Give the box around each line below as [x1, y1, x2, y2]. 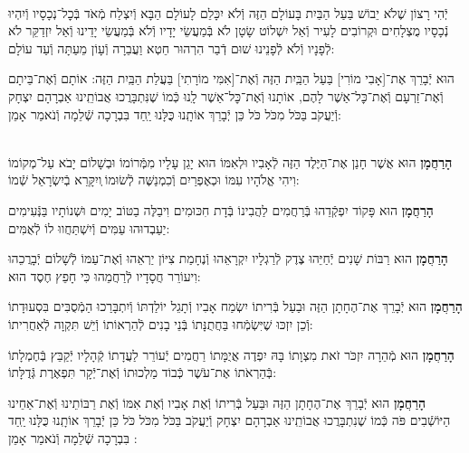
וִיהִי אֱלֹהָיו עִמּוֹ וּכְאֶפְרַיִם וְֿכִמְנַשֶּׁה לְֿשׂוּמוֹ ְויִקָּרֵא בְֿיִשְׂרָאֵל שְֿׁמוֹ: [8, 170, 300, 189]
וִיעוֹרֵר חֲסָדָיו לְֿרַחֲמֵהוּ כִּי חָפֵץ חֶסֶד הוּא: [8, 266, 201, 285]
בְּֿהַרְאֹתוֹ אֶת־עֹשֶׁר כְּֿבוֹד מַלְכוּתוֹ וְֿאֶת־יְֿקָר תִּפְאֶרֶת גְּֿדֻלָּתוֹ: [8, 363, 277, 382]
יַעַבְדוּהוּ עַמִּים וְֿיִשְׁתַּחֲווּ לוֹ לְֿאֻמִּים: [8, 218, 170, 237]
